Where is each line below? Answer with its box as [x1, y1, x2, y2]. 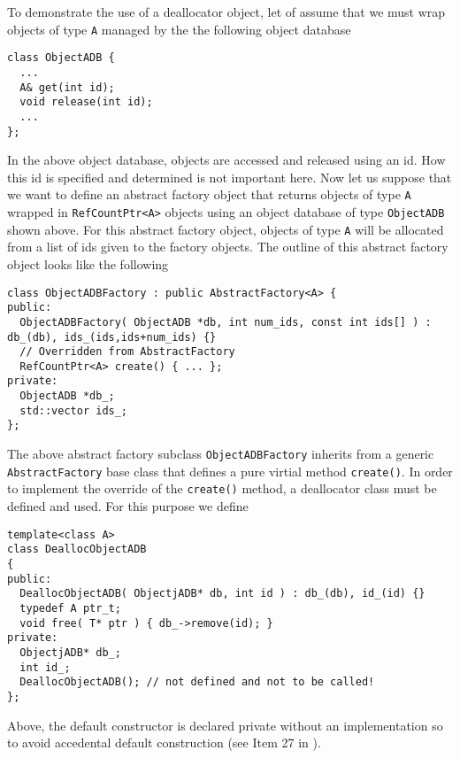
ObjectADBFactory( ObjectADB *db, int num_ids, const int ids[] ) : [19, 315, 432, 329]
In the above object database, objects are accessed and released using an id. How [7, 151, 446, 169]
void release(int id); [19, 96, 153, 109]
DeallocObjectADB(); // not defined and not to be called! [19, 676, 375, 689]
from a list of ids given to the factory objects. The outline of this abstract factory [7, 237, 448, 256]
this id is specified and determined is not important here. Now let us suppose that [7, 167, 452, 186]
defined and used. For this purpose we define [7, 497, 249, 515]
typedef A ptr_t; [19, 601, 121, 615]
